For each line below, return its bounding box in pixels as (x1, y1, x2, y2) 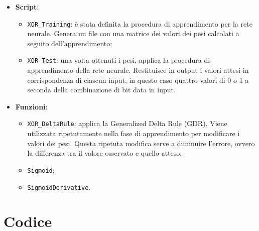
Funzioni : (15, 101, 48, 111)
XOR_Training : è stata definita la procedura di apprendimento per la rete (27, 18, 252, 29)
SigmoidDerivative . (27, 181, 91, 192)
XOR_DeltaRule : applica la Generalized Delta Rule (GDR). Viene (27, 118, 227, 129)
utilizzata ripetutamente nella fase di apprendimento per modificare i (27, 128, 240, 139)
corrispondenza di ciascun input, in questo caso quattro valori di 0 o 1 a (27, 74, 249, 85)
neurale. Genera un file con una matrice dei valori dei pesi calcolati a (27, 28, 239, 39)
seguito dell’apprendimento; (27, 38, 112, 48)
